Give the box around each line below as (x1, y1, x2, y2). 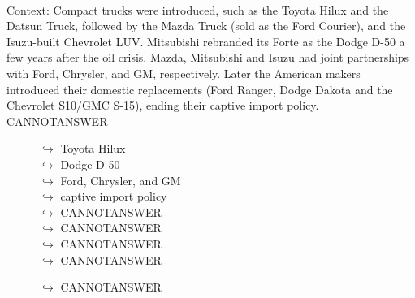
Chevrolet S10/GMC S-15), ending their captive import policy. (6, 97, 319, 114)
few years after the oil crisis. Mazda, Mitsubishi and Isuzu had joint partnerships (6, 49, 409, 66)
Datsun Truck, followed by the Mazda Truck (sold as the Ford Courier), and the (6, 17, 406, 34)
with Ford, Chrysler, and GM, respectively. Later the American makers (6, 64, 361, 81)
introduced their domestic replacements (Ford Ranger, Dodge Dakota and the (6, 80, 393, 97)
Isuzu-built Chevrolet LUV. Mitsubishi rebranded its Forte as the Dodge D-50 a (6, 32, 405, 50)
